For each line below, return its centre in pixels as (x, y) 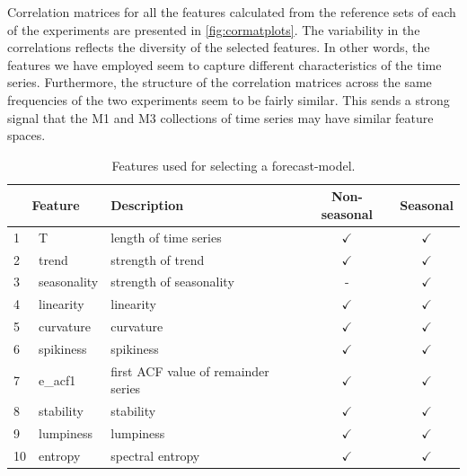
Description (147, 205)
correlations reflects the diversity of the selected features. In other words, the (219, 47)
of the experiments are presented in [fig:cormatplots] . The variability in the (214, 29)
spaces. (26, 135)
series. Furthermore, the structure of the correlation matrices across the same (220, 82)
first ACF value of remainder (190, 370)
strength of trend (158, 259)
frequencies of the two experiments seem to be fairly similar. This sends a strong (229, 99)
